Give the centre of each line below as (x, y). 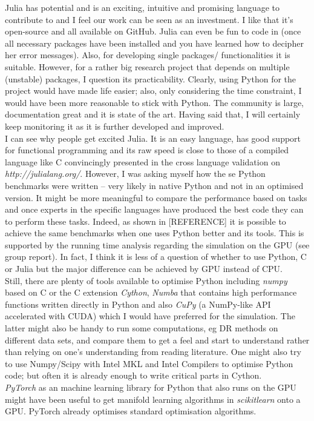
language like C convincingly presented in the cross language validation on (142, 161)
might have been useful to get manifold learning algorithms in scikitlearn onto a (153, 399)
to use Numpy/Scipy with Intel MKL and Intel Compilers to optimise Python (149, 363)
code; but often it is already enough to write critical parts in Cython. (133, 375)
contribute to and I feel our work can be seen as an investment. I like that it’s (149, 19)
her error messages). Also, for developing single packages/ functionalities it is (148, 55)
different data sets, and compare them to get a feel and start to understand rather (157, 340)
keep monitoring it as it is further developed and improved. (115, 126)
